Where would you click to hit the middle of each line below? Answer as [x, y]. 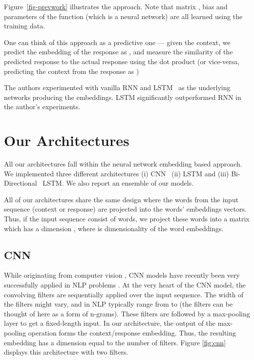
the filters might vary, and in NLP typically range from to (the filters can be [118, 304]
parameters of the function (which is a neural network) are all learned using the [123, 16]
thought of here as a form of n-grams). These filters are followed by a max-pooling [127, 313]
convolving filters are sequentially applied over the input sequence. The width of [124, 294]
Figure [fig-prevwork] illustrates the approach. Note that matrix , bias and [116, 6]
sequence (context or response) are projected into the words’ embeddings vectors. [125, 209]
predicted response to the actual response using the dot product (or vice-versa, [122, 61]
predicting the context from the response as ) [72, 71]
